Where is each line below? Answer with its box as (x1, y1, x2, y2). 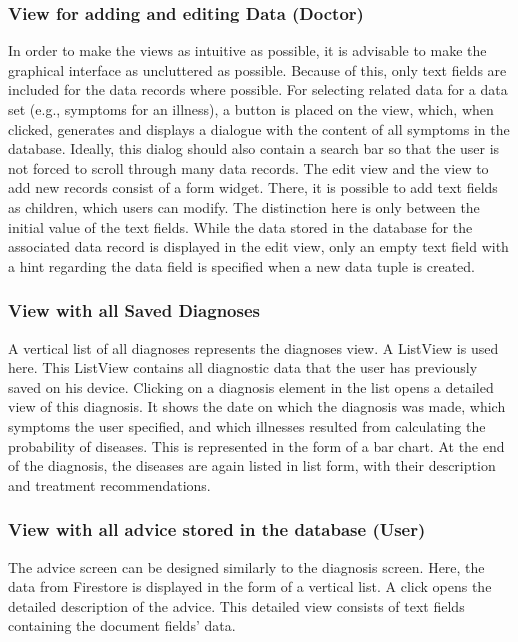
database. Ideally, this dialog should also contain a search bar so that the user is (8, 138, 500, 159)
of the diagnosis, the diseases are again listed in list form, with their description (8, 455, 496, 476)
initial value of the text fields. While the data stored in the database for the (8, 216, 473, 237)
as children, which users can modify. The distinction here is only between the (8, 196, 480, 217)
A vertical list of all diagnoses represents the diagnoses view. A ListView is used (8, 337, 499, 358)
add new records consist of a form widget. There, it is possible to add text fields (8, 177, 498, 198)
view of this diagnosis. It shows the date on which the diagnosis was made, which (8, 396, 506, 417)
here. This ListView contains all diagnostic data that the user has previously (8, 357, 478, 378)
